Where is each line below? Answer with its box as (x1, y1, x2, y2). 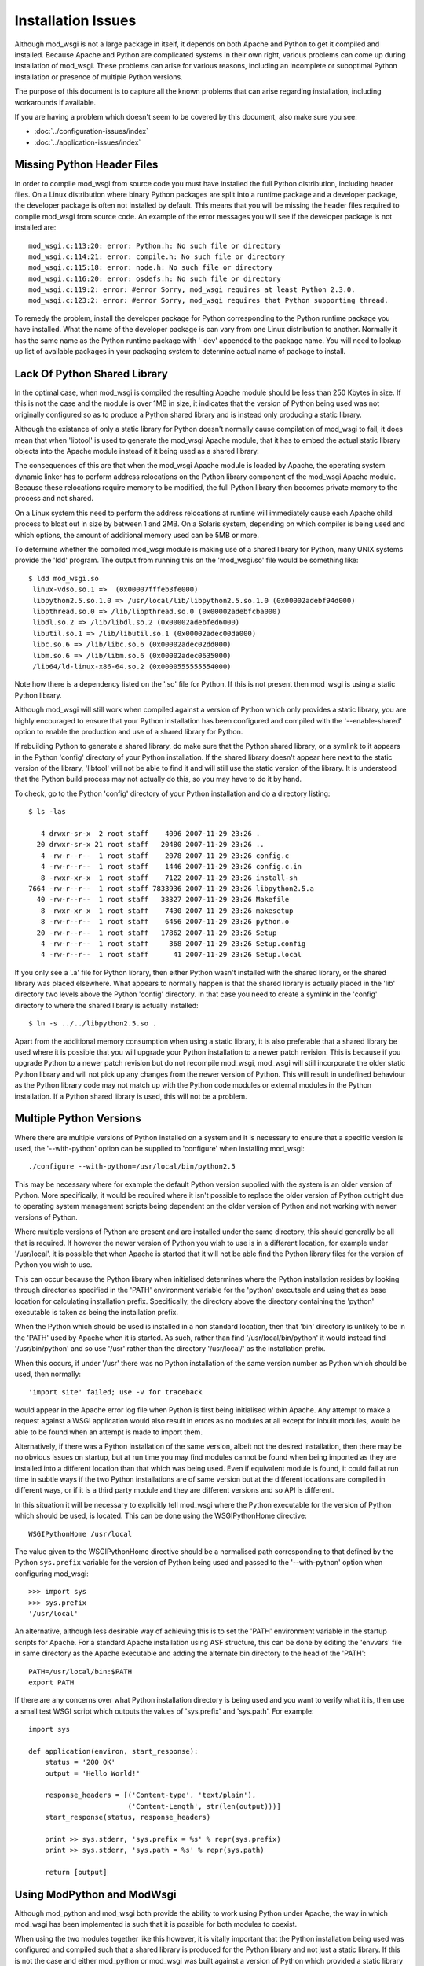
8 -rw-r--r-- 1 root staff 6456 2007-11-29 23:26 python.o (40, 917, 290, 926)
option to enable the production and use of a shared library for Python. (14, 727, 243, 736)
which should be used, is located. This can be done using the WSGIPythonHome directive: (14, 1511, 307, 1521)
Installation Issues (14, 12, 137, 29)
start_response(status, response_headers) (44, 1813, 211, 1822)
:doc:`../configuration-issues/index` (34, 127, 149, 136)
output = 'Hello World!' (44, 1769, 141, 1777)
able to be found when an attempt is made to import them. (14, 1427, 203, 1437)
